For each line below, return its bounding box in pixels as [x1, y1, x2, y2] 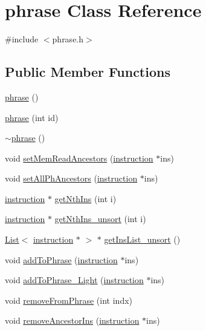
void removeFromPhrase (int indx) [5, 293, 133, 306]
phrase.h [52, 33, 84, 45]
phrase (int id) [5, 111, 59, 123]
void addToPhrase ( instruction [5, 253, 118, 266]
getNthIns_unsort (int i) [54, 212, 146, 225]
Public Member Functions [5, 62, 170, 81]
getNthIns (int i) [54, 192, 117, 205]
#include [5, 33, 39, 45]
